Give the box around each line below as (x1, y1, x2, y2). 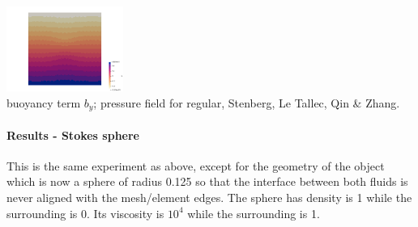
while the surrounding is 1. (187, 204, 320, 221)
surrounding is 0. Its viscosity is (6, 204, 164, 221)
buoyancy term (6, 94, 81, 111)
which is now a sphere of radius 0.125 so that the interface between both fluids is (6, 173, 408, 190)
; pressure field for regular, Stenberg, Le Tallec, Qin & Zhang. (93, 94, 400, 111)
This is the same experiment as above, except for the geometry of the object (6, 157, 385, 174)
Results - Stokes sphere (6, 126, 139, 143)
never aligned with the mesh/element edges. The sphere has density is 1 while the (6, 189, 412, 206)
